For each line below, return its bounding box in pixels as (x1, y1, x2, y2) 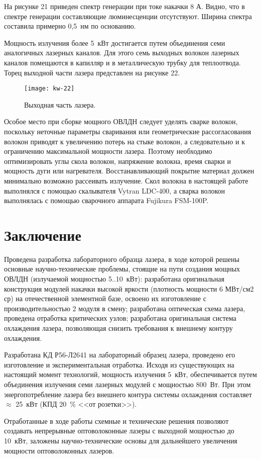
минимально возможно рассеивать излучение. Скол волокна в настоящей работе (4, 175, 248, 186)
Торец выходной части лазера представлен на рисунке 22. (4, 67, 180, 77)
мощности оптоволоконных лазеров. (4, 445, 114, 455)
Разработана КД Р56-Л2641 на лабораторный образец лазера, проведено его (4, 349, 235, 360)
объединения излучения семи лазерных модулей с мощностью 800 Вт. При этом (4, 379, 251, 389)
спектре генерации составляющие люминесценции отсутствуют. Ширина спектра (4, 11, 252, 21)
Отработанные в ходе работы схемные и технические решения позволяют (4, 415, 229, 426)
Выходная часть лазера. (24, 99, 96, 110)
